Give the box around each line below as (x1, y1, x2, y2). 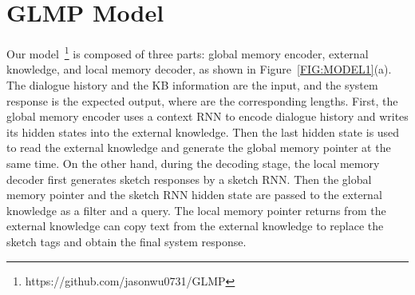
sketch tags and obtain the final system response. (6, 233, 247, 249)
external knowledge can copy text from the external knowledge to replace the (6, 217, 384, 234)
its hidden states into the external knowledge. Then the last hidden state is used (6, 123, 400, 140)
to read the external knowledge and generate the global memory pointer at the (6, 139, 391, 156)
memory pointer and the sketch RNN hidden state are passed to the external (6, 186, 382, 203)
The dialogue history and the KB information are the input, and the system (6, 76, 378, 93)
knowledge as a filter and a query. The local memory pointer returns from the (6, 201, 386, 218)
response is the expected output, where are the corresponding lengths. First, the (6, 92, 398, 109)
